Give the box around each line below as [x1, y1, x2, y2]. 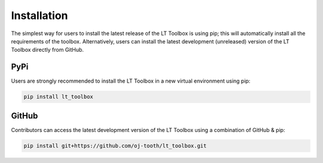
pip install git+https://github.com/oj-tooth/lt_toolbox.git [23, 142, 207, 149]
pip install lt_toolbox [23, 93, 94, 101]
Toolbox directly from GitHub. [11, 46, 84, 54]
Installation [11, 9, 68, 22]
